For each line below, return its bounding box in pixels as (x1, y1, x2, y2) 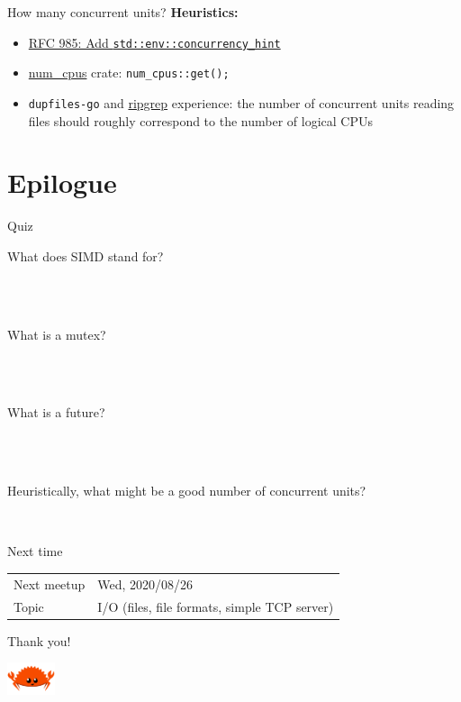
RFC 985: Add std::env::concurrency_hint (28, 32, 281, 51)
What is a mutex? (7, 324, 106, 343)
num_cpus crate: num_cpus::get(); (28, 63, 230, 82)
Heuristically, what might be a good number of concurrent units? (7, 481, 366, 500)
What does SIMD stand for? (7, 246, 164, 265)
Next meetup (14, 574, 86, 593)
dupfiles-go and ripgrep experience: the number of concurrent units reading (28, 93, 455, 112)
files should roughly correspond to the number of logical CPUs (28, 111, 373, 130)
